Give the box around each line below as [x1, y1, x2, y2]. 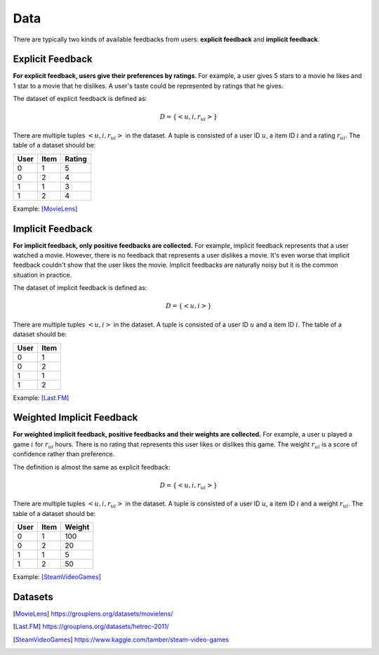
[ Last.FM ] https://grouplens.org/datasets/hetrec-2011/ [13, 622, 169, 631]
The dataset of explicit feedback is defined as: [13, 95, 147, 103]
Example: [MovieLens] [13, 204, 78, 213]
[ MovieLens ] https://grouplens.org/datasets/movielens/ [13, 609, 173, 618]
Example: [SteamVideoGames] [13, 573, 101, 581]
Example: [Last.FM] [13, 393, 69, 402]
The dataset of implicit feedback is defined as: [13, 284, 147, 292]
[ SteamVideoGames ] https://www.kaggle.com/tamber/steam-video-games [13, 635, 230, 644]
